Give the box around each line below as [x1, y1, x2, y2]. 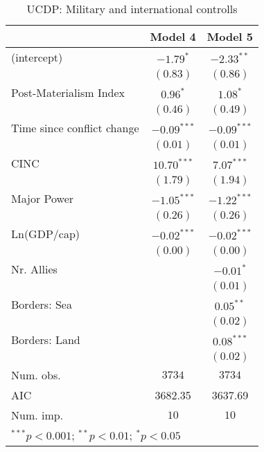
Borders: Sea [11, 296, 72, 312]
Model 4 [150, 28, 196, 44]
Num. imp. [11, 407, 64, 423]
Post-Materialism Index [11, 84, 125, 100]
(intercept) [11, 49, 63, 65]
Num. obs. [11, 367, 61, 383]
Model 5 [206, 28, 254, 44]
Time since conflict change [11, 120, 139, 136]
